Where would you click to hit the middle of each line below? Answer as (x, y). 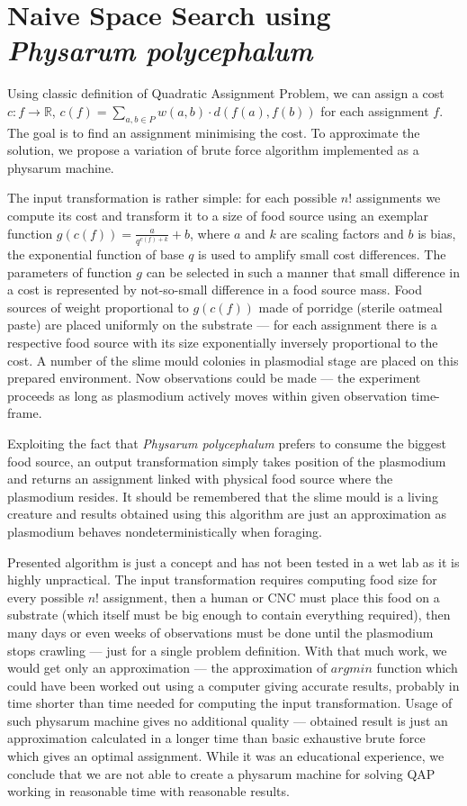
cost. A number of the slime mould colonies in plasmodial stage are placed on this (233, 360)
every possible (45, 597)
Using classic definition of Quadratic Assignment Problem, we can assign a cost (226, 93)
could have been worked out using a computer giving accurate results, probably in (233, 685)
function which (417, 668)
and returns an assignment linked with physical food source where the (200, 479)
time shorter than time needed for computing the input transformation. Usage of (230, 703)
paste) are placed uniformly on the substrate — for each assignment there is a (222, 325)
